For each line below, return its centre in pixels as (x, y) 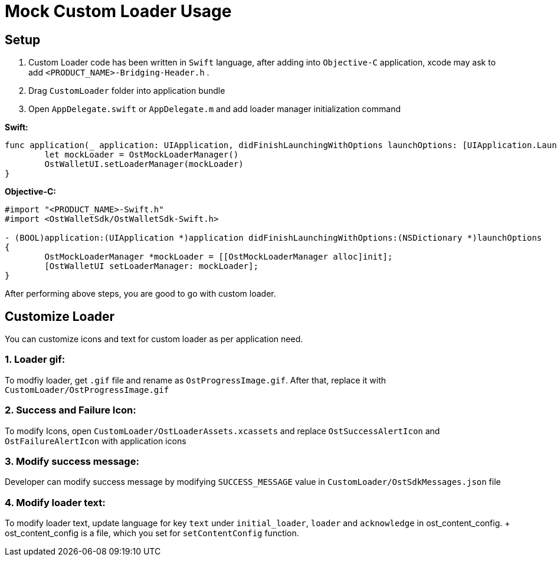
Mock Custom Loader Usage (118, 11)
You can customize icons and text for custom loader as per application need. (154, 339)
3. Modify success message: (72, 461)
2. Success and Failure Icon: (71, 410)
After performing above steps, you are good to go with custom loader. (140, 294)
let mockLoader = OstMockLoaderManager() (142, 155)
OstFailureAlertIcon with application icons (96, 441)
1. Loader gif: (35, 360)
